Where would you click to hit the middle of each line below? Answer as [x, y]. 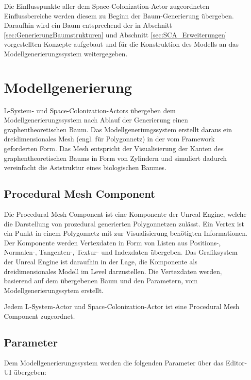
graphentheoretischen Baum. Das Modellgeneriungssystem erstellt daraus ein [118, 129]
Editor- [236, 362]
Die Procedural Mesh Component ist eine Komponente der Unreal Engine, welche [125, 214]
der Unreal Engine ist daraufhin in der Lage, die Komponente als [101, 262]
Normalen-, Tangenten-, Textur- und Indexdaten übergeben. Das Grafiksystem [121, 252]
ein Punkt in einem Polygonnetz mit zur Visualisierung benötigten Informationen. [126, 233]
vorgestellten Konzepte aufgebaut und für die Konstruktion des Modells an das [121, 44]
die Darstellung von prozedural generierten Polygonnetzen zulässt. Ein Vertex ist [124, 223]
